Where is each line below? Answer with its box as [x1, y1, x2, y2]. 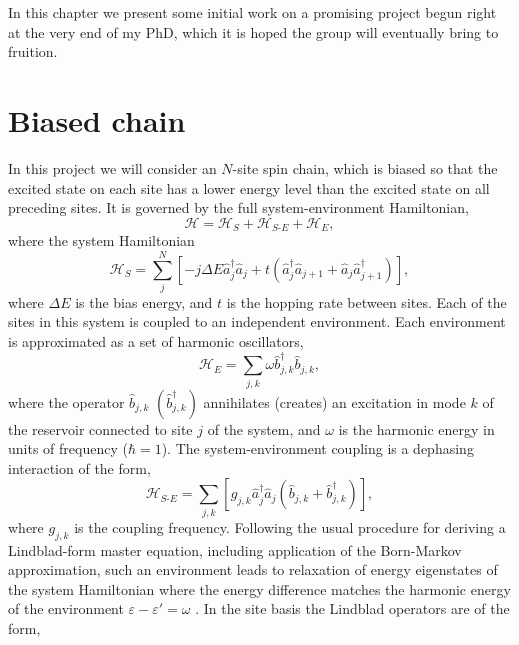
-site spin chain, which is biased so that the [232, 157, 498, 178]
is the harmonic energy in [338, 418, 495, 439]
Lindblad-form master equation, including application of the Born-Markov [8, 539, 462, 560]
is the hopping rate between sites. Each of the [226, 291, 507, 312]
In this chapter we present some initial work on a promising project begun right [8, 2, 497, 22]
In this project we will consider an [8, 157, 217, 178]
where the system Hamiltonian [8, 230, 195, 251]
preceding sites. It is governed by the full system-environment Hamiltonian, [8, 197, 469, 218]
